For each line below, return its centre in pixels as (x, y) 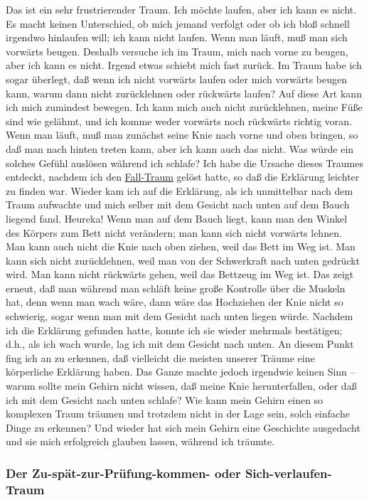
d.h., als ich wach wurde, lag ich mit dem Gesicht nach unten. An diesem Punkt (180, 344)
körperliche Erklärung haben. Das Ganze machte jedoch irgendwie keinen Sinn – (181, 372)
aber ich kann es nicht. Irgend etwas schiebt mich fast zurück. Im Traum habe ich (184, 65)
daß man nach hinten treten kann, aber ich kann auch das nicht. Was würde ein (180, 148)
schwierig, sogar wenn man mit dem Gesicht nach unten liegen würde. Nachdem (180, 316)
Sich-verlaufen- (288, 473)
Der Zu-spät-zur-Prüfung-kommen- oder (123, 473)
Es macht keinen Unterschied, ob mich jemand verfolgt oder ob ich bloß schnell (178, 23)
